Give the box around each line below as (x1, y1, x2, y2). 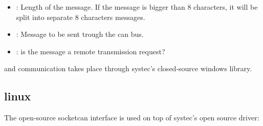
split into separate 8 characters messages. (16, 11, 145, 22)
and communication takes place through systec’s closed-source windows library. (4, 63, 252, 74)
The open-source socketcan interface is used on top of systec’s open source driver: (4, 112, 259, 123)
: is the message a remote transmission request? (16, 46, 165, 56)
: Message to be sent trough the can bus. (16, 29, 144, 39)
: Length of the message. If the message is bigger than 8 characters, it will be (16, 2, 258, 12)
